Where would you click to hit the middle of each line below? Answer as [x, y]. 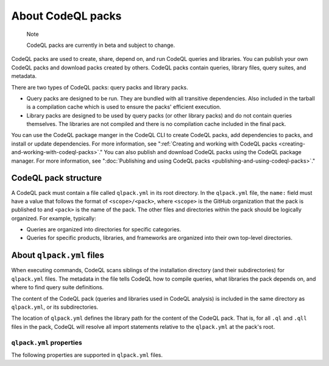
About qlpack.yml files [58, 255]
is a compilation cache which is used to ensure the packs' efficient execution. [124, 107]
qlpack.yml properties [47, 342]
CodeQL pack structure [57, 178]
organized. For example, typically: [54, 218]
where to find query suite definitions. [58, 287]
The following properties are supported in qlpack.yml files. [87, 355]
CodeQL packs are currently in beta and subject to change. [101, 45]
